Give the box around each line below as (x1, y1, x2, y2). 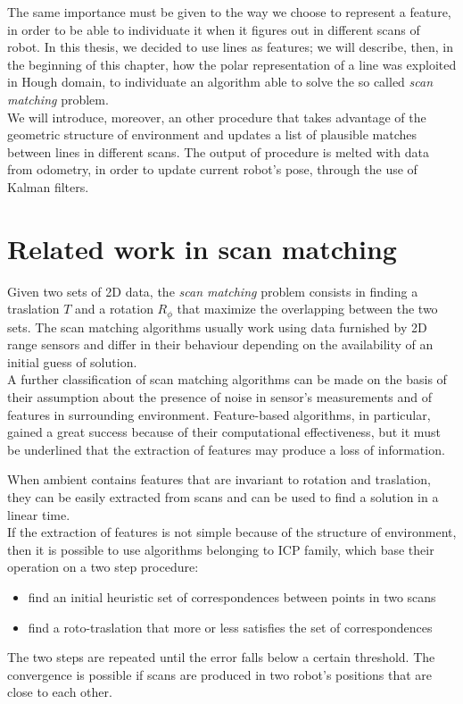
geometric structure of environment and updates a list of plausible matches (7, 125, 418, 144)
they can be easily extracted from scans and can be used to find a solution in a (7, 488, 439, 507)
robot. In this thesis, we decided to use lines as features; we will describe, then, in (7, 38, 454, 56)
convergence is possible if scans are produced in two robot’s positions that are (7, 665, 433, 683)
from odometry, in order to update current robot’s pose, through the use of (7, 160, 418, 179)
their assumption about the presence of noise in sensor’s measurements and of (7, 388, 433, 406)
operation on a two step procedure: (7, 557, 199, 576)
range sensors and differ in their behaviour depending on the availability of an (7, 335, 434, 354)
